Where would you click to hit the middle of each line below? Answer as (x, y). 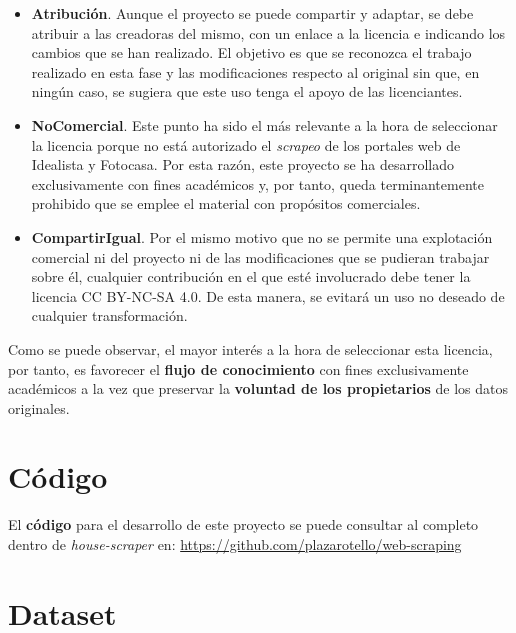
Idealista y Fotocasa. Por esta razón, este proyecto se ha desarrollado (242, 164)
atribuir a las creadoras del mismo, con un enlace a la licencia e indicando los (268, 32)
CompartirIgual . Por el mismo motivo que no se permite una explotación (262, 236)
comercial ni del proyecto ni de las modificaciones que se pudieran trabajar (260, 256)
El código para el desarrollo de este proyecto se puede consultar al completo (243, 524)
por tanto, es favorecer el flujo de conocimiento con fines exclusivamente (238, 368)
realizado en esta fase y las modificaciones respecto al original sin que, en (255, 71)
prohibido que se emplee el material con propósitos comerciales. (226, 203)
